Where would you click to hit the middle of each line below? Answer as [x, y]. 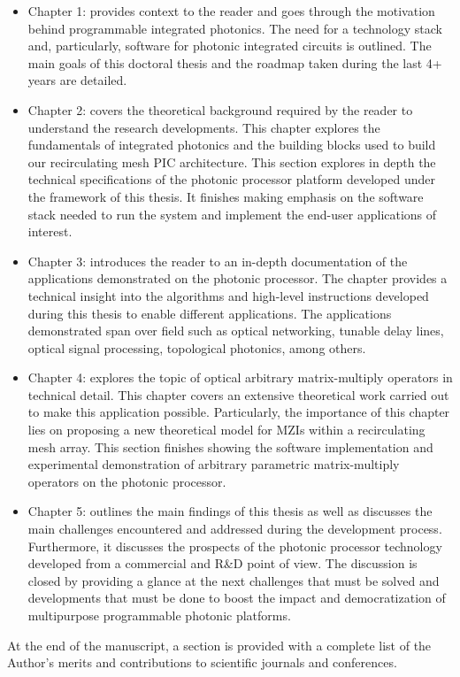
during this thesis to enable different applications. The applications [210, 313]
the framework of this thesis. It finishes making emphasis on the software [226, 196]
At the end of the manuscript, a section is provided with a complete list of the [219, 645]
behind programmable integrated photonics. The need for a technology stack [235, 28]
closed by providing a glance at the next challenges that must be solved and [234, 580]
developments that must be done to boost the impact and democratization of [237, 598]
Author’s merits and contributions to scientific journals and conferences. [202, 662]
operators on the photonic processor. [127, 481]
